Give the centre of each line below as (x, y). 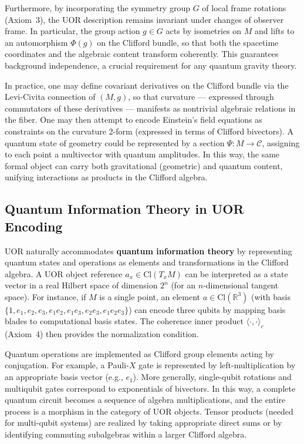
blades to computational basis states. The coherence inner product (124, 321)
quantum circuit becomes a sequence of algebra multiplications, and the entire (145, 400)
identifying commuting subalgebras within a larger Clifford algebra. (126, 434)
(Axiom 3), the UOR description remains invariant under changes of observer (144, 19)
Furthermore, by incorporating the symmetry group (97, 8)
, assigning (281, 142)
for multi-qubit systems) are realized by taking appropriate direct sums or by (143, 423)
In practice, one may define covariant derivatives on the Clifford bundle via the (147, 85)
